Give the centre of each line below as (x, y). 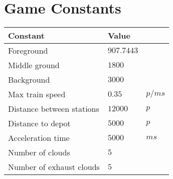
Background (29, 80)
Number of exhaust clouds (54, 167)
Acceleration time (39, 138)
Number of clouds (39, 152)
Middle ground (34, 65)
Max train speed (37, 94)
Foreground (28, 51)
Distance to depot (39, 123)
